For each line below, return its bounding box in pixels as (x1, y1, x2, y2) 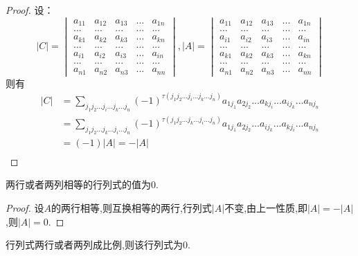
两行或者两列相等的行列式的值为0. (6, 177, 159, 192)
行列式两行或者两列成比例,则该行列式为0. (6, 237, 190, 252)
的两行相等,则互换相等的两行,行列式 (51, 201, 212, 215)
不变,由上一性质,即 (224, 201, 307, 215)
